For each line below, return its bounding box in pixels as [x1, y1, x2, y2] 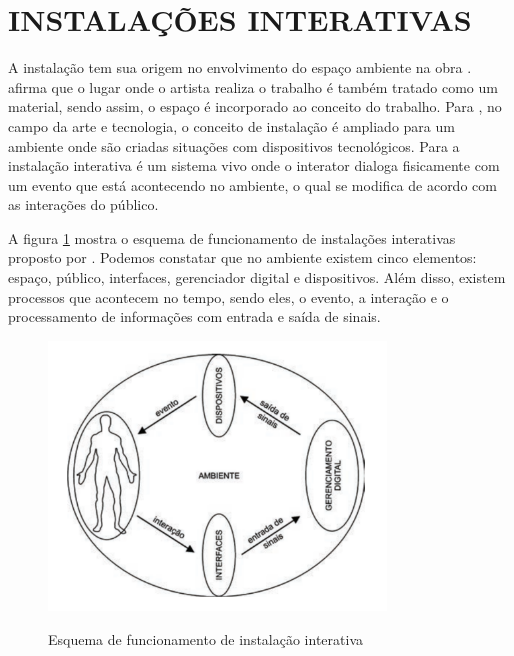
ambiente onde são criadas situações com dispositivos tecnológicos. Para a [8, 135, 460, 156]
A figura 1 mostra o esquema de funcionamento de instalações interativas [8, 227, 456, 248]
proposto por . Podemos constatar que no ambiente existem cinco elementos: [8, 247, 477, 268]
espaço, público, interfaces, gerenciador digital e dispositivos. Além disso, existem [8, 267, 506, 288]
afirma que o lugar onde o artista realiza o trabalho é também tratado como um [8, 76, 498, 97]
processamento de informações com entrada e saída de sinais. [8, 306, 381, 327]
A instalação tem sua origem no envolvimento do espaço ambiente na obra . [8, 57, 472, 78]
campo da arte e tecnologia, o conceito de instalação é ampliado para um [8, 115, 455, 136]
